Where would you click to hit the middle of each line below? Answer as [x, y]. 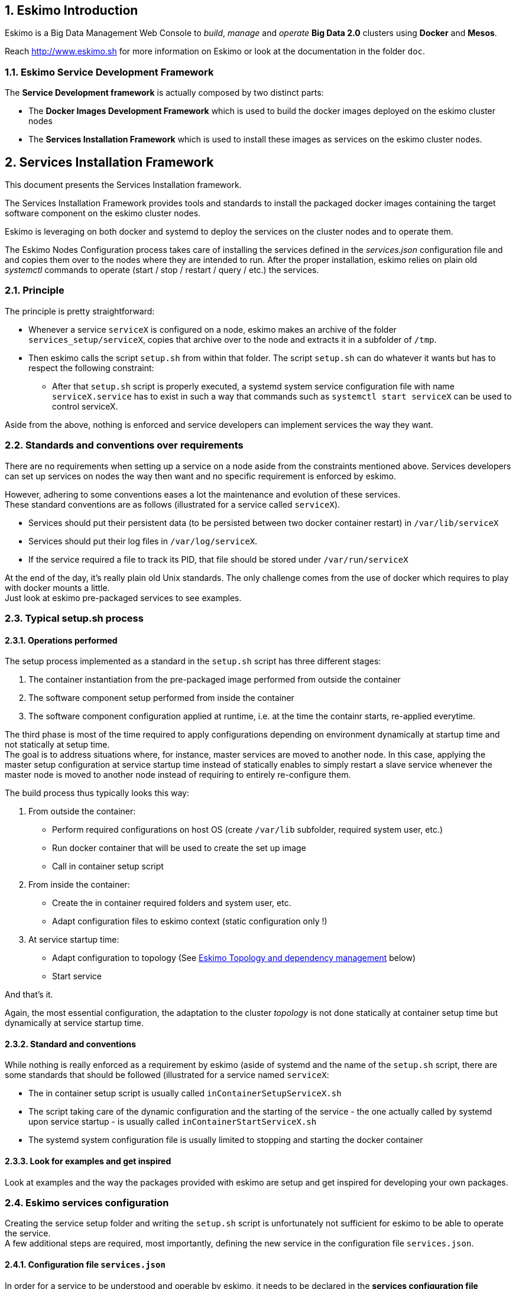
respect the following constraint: [91, 368]
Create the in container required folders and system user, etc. [172, 903]
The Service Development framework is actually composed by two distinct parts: [164, 93]
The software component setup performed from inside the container [161, 698]
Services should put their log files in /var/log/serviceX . [143, 541]
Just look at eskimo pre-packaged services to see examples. [123, 598]
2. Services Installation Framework [109, 162]
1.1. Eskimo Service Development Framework [109, 72]
